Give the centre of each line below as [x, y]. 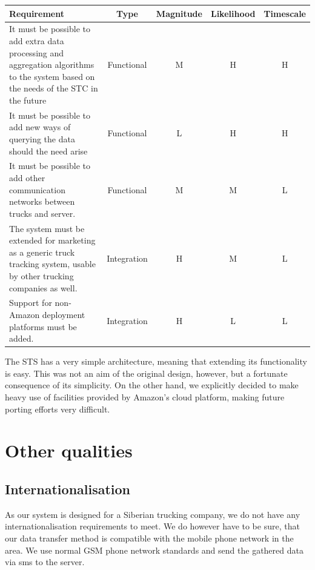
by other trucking [41, 275]
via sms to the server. [45, 562]
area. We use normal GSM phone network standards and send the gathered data [154, 550]
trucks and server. [42, 213]
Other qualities [69, 450]
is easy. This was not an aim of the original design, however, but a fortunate [146, 373]
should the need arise [48, 151]
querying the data [42, 138]
